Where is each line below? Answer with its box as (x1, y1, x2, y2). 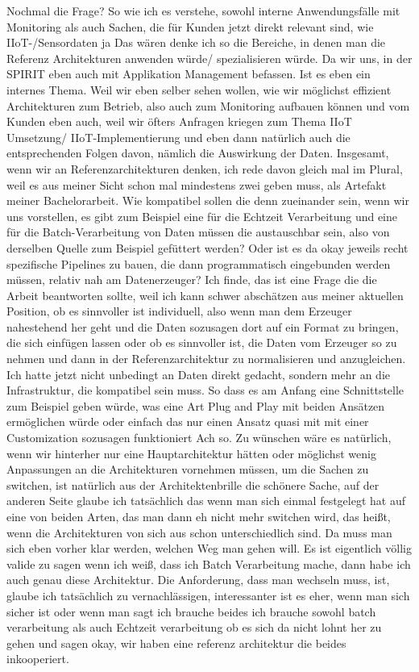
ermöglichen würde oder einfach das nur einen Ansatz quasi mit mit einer (6, 413, 369, 430)
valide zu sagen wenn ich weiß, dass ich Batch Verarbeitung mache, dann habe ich (6, 555, 411, 572)
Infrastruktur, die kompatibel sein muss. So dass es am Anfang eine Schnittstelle (6, 382, 404, 399)
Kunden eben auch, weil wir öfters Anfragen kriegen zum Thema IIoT (6, 113, 352, 130)
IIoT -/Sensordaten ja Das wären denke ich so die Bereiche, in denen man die (6, 34, 386, 51)
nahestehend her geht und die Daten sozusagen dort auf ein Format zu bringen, (6, 318, 399, 335)
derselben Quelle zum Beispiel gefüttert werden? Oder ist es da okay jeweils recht (6, 239, 409, 256)
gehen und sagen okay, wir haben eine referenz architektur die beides (6, 634, 346, 651)
